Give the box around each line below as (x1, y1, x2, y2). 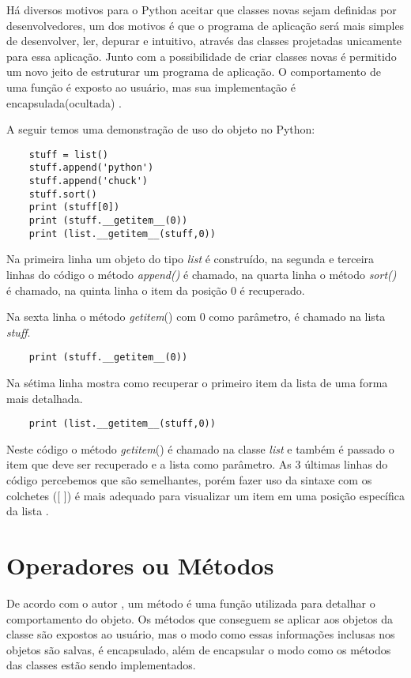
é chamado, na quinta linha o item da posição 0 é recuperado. (6, 281, 305, 298)
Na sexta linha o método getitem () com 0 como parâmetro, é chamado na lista (6, 308, 386, 325)
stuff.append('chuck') (28, 175, 148, 187)
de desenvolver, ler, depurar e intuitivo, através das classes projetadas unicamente (6, 32, 402, 49)
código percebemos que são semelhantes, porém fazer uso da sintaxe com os (6, 472, 372, 488)
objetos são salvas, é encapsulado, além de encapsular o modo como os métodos (6, 641, 391, 657)
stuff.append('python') (28, 162, 154, 174)
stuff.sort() (28, 188, 97, 200)
